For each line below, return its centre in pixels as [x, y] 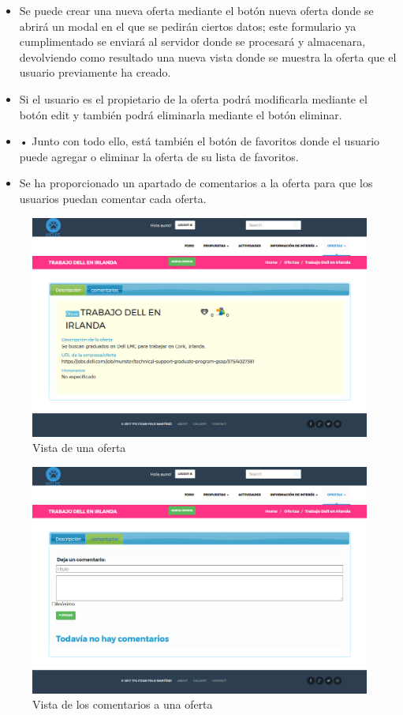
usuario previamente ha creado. [95, 72]
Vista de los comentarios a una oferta [123, 704]
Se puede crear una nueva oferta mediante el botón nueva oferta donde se [196, 10]
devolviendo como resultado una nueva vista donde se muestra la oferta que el [208, 56]
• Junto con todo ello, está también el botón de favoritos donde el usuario [200, 141]
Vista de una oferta [79, 448]
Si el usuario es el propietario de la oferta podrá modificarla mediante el [193, 98]
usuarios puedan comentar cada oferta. [113, 198]
